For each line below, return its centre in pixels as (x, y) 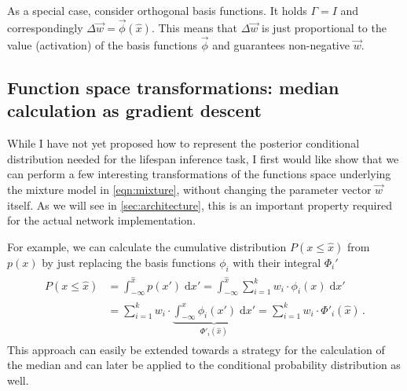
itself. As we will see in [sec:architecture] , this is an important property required (200, 205)
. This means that (194, 27)
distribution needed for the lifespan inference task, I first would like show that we (203, 158)
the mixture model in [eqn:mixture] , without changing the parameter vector (189, 189)
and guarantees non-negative (281, 45)
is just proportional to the (324, 27)
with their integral (277, 262)
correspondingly (45, 27)
